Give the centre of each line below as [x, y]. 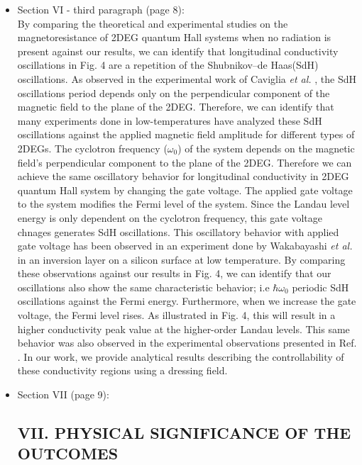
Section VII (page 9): [63, 394]
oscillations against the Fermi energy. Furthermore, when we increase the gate [187, 301]
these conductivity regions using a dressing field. [122, 370]
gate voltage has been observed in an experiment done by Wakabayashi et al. [185, 246]
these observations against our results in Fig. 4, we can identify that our [174, 273]
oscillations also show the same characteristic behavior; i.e [143, 287]
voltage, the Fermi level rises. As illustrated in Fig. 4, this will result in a [176, 315]
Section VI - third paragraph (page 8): [101, 9]
